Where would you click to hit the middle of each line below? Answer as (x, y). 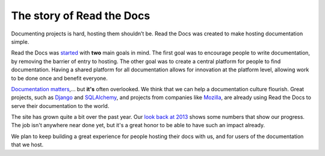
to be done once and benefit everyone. (60, 78)
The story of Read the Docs (81, 16)
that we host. (27, 145)
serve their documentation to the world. (60, 106)
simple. (20, 41)
